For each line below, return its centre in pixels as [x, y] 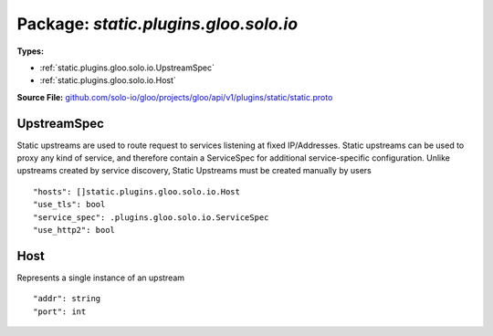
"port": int [60, 311]
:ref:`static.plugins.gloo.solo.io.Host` [108, 80]
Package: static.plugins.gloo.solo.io [157, 24]
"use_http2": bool [74, 230]
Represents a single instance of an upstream [101, 278]
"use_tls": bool [69, 205]
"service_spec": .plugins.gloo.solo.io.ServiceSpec [151, 217]
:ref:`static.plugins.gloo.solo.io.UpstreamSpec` [127, 68]
